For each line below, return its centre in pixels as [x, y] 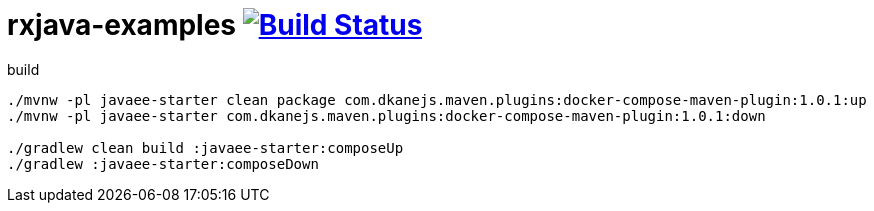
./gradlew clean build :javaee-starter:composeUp [205, 147]
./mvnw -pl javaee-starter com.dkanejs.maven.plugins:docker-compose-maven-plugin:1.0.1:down [386, 115]
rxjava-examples [122, 25]
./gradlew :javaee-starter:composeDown [163, 163]
